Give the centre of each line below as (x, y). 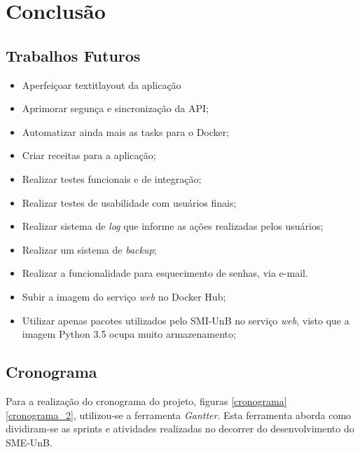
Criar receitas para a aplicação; (89, 155)
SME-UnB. (29, 442)
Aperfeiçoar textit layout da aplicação (102, 84)
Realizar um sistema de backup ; (89, 249)
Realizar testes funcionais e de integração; (112, 178)
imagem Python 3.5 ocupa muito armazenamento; (129, 334)
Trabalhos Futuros (73, 55)
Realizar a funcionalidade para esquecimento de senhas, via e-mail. (165, 273)
